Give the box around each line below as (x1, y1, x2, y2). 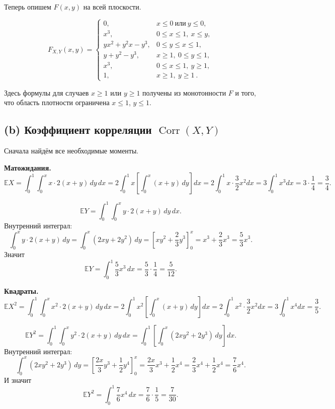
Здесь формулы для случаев (4, 87, 89, 98)
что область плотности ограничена (4, 97, 110, 108)
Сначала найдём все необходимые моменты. (4, 145, 139, 155)
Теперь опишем (4, 2, 51, 12)
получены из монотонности (142, 87, 226, 98)
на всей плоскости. (83, 2, 141, 12)
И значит (4, 374, 32, 385)
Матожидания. (4, 162, 51, 173)
